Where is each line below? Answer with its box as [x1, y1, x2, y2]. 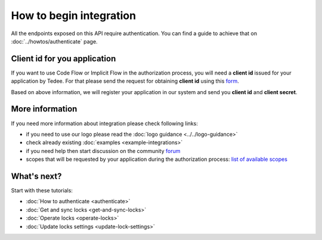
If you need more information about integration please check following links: [11, 120, 198, 127]
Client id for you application [11, 54, 116, 64]
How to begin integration [11, 9, 137, 22]
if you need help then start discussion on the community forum [26, 147, 181, 154]
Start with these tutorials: [11, 187, 73, 194]
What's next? [11, 171, 62, 181]
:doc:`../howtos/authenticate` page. [11, 38, 98, 45]
